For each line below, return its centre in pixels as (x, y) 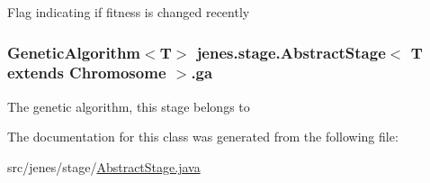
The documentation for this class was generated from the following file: (203, 137)
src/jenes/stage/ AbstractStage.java (104, 166)
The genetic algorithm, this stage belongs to (129, 106)
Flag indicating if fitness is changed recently (129, 12)
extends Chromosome (87, 73)
